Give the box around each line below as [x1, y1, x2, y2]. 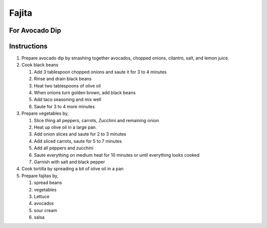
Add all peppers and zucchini [34, 145, 93, 151]
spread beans [34, 180, 62, 185]
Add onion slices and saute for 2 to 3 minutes [34, 131, 127, 137]
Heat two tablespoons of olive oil [34, 83, 101, 89]
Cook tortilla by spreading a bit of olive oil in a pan [21, 166, 124, 172]
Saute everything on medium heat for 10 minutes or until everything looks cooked [34, 152, 200, 158]
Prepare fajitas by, [21, 173, 59, 179]
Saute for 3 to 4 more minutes [34, 103, 95, 109]
